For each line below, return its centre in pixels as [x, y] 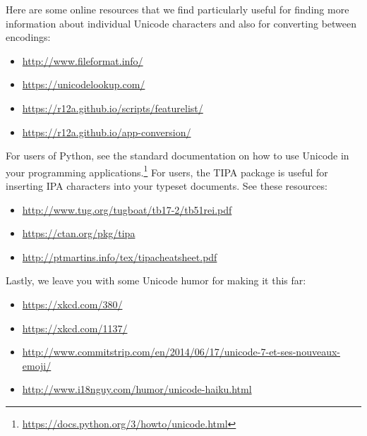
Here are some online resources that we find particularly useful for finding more [178, 9]
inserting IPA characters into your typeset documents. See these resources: [167, 186]
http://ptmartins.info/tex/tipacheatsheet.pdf [120, 256]
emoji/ [37, 365]
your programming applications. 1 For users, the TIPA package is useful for [167, 171]
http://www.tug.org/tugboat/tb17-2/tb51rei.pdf [127, 209]
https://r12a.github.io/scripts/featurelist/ [113, 108]
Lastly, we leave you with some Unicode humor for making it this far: [156, 280]
